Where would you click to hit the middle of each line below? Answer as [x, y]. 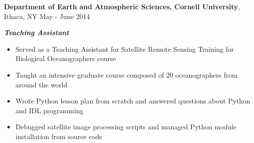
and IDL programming [49, 110]
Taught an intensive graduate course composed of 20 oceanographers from [127, 74]
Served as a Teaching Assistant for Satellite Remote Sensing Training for [125, 49]
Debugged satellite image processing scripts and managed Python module [126, 127]
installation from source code [59, 136]
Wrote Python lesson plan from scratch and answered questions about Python [133, 101]
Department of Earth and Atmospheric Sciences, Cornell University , [122, 6]
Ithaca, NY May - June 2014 [47, 16]
